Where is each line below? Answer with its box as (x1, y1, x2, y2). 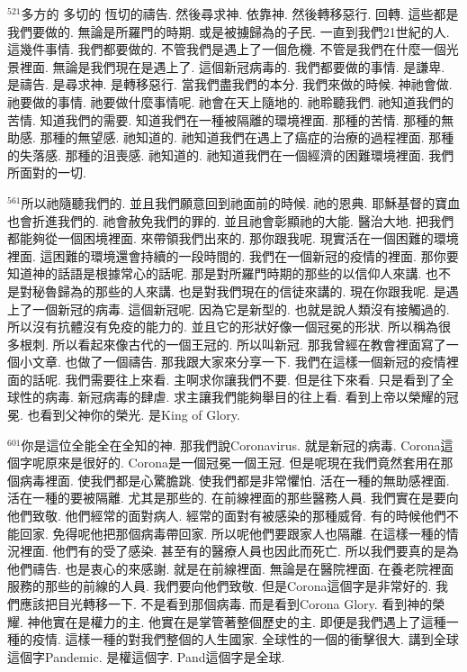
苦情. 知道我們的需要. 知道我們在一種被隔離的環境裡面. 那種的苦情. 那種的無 (7, 110, 454, 129)
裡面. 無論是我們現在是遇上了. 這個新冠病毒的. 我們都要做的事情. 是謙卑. (19, 57, 445, 76)
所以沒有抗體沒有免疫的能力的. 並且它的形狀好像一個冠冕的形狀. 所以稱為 (7, 317, 439, 336)
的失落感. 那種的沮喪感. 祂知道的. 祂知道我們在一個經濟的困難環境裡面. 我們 (7, 145, 454, 164)
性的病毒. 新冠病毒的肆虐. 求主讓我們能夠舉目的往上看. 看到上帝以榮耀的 (19, 387, 446, 406)
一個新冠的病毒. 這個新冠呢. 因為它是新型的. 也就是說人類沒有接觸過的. (31, 299, 450, 318)
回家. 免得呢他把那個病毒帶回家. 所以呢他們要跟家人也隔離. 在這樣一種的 (19, 523, 446, 542)
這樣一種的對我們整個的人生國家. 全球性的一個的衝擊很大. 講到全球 (65, 630, 459, 649)
